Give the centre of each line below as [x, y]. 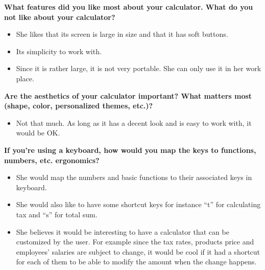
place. [25, 78]
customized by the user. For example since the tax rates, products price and [135, 242]
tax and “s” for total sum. [57, 214]
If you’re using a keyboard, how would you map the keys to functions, [130, 150]
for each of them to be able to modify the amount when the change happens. [136, 262]
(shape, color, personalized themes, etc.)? [79, 106]
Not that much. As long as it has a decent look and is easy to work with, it [134, 122]
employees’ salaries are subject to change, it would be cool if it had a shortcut [138, 251]
